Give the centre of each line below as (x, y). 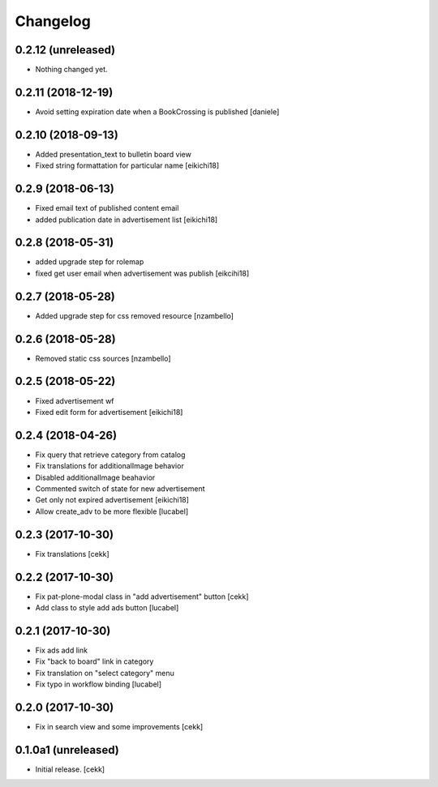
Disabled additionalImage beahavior (95, 477)
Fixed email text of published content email (107, 208)
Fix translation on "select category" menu (105, 673)
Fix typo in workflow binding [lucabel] (99, 684)
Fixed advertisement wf (75, 400)
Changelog (53, 21)
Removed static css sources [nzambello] (103, 358)
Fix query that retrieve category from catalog (110, 455)
